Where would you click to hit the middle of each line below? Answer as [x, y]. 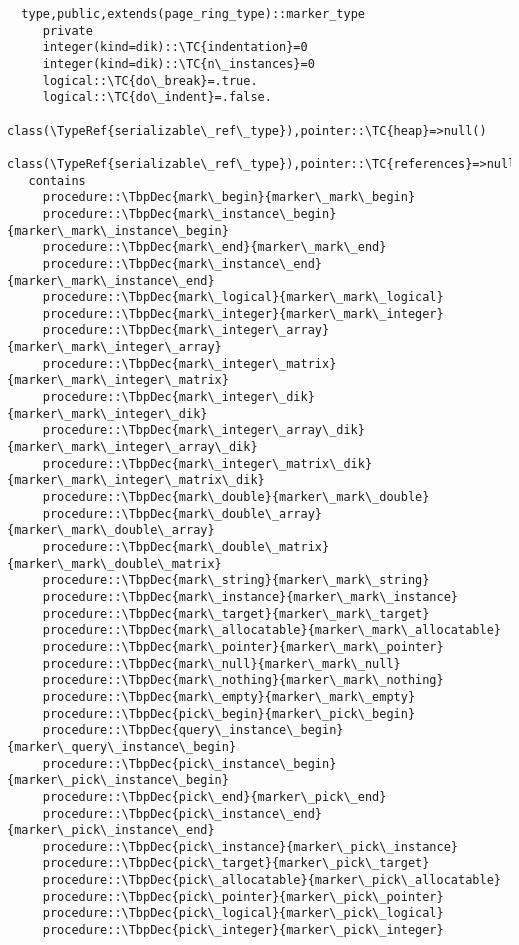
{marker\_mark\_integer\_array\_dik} [132, 447]
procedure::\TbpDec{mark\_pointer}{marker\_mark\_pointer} [243, 646]
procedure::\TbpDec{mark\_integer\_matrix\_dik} [207, 463]
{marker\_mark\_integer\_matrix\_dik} [136, 480]
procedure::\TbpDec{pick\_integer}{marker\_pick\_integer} [243, 930]
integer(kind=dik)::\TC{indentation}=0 [175, 47]
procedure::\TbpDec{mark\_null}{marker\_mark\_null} [221, 663]
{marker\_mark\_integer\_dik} [107, 413]
